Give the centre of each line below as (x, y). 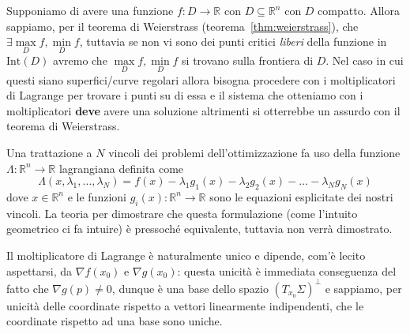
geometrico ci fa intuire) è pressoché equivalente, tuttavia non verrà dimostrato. (199, 229)
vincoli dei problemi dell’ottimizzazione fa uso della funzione (254, 152)
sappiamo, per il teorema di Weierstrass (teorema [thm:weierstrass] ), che (182, 26)
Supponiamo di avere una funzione (90, 10)
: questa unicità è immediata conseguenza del (287, 270)
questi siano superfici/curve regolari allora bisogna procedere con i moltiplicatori (201, 79)
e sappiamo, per (363, 288)
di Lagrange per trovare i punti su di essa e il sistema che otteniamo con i (185, 95)
